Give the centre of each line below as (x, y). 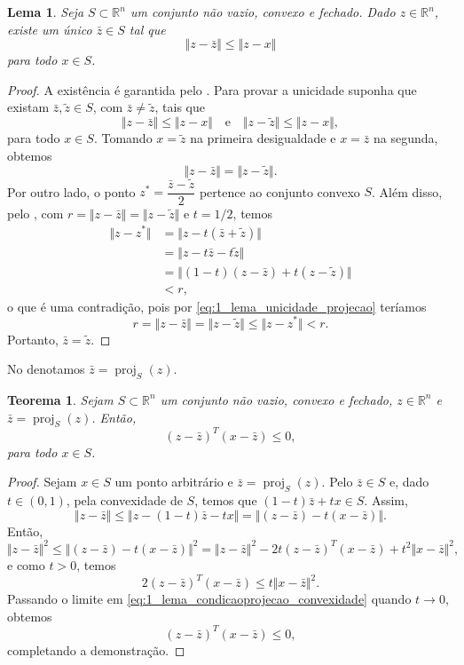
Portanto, (33, 339)
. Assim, (386, 500)
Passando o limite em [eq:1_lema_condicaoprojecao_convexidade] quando (209, 599)
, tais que (180, 107)
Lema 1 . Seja (46, 12)
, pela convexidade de (124, 500)
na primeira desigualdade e (263, 138)
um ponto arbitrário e (174, 482)
